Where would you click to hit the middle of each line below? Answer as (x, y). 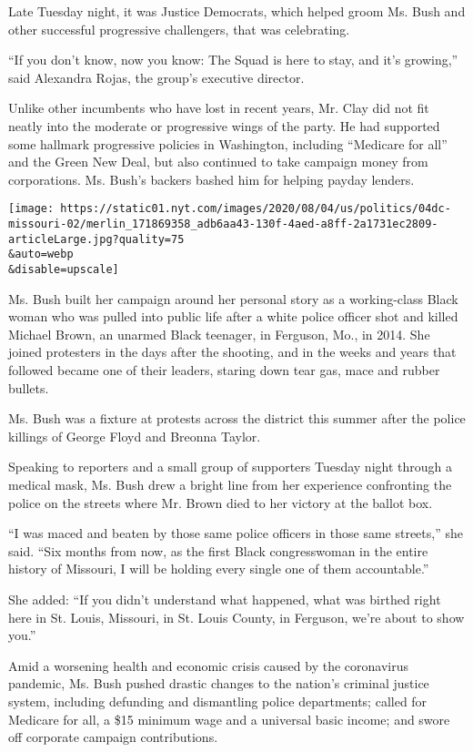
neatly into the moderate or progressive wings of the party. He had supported (224, 125)
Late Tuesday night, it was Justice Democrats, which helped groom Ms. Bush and (237, 11)
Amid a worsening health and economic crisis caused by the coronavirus (208, 665)
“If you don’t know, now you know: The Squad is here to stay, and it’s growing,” (233, 60)
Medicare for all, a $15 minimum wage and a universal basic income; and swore (229, 719)
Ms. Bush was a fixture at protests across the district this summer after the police (237, 418)
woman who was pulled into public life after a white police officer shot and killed (233, 316)
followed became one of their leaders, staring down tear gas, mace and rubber (224, 370)
